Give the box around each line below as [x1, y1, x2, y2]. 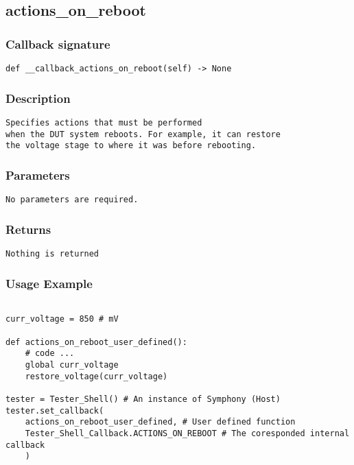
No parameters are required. [5, 195, 139, 205]
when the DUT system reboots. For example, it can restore [5, 129, 281, 139]
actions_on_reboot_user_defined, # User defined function [25, 417, 296, 427]
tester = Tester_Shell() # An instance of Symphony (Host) [5, 394, 281, 405]
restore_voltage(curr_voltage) [25, 371, 168, 381]
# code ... [25, 348, 75, 359]
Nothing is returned [5, 248, 99, 259]
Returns [5, 220, 51, 237]
